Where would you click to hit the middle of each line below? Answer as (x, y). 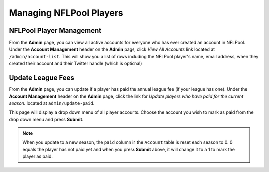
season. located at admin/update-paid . (52, 103)
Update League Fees (42, 78)
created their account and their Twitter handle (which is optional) (76, 63)
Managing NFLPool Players (66, 13)
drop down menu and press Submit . (46, 119)
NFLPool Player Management (55, 31)
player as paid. (38, 156)
